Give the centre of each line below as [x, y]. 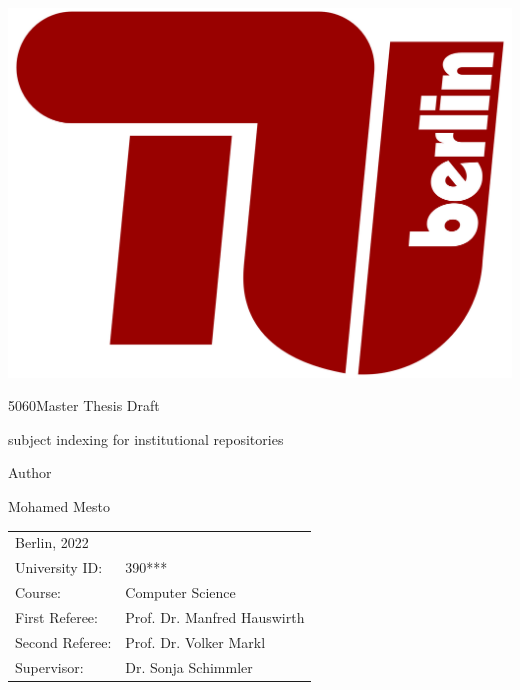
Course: [38, 592]
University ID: [59, 567]
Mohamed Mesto [59, 506]
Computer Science [180, 592]
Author [30, 472]
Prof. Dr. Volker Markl [195, 641]
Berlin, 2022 [52, 542]
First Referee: [56, 616]
